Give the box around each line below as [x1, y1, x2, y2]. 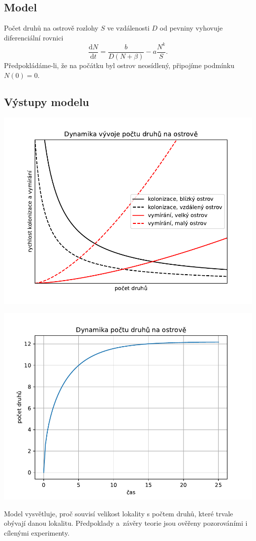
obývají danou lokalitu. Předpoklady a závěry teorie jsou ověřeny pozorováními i [4, 518, 248, 528]
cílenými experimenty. [4, 527, 70, 538]
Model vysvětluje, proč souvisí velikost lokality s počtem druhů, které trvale [4, 508, 233, 518]
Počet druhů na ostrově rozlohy [4, 23, 98, 33]
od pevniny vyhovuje [160, 23, 223, 33]
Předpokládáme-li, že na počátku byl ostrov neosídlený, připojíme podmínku [4, 60, 234, 70]
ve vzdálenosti [107, 23, 150, 33]
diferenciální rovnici [4, 32, 64, 42]
